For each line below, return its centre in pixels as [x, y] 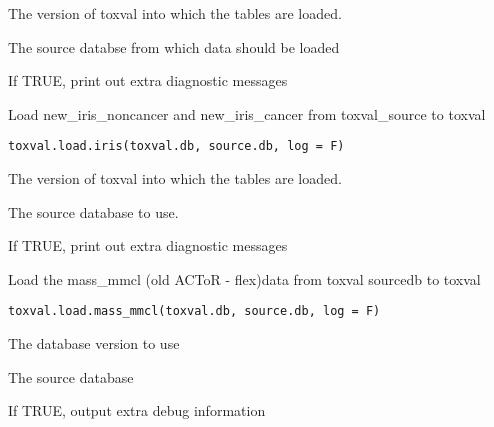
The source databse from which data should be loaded [174, 46]
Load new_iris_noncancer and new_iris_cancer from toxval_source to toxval [247, 113]
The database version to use [94, 343]
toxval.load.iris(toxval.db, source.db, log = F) [176, 146]
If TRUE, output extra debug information [137, 410]
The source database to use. [93, 211]
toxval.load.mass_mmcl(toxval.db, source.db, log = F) [194, 311]
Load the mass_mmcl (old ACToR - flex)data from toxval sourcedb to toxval [244, 278]
